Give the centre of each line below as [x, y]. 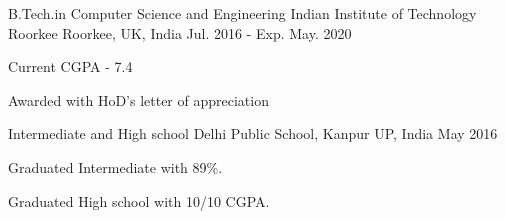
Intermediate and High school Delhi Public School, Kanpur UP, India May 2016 [253, 133]
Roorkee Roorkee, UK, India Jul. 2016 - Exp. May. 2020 [180, 32]
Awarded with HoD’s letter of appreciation [138, 99]
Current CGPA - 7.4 [70, 66]
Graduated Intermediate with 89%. [115, 166]
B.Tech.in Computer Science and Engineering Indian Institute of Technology [242, 13]
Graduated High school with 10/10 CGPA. [139, 200]
